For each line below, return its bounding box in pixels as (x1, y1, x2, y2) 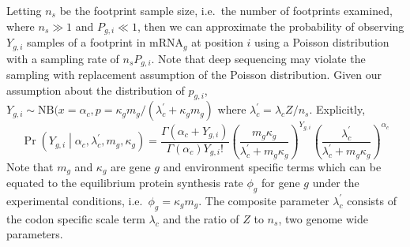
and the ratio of (163, 210, 239, 226)
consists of (347, 192, 397, 208)
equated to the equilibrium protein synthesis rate (6, 174, 243, 191)
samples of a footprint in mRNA (27, 34, 183, 51)
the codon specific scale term (6, 210, 145, 226)
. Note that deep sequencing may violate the (151, 50, 366, 66)
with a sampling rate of (6, 50, 119, 66)
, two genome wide (278, 210, 368, 226)
